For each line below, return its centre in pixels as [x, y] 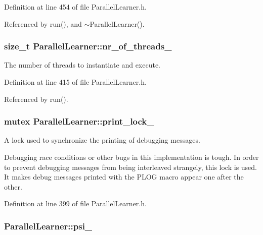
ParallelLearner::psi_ [48, 226]
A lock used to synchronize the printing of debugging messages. [102, 140]
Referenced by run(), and [43, 23]
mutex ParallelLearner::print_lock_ [79, 121]
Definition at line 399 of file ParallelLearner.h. [75, 203]
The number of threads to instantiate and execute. [82, 65]
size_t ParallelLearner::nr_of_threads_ [88, 46]
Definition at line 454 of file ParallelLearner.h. [75, 7]
